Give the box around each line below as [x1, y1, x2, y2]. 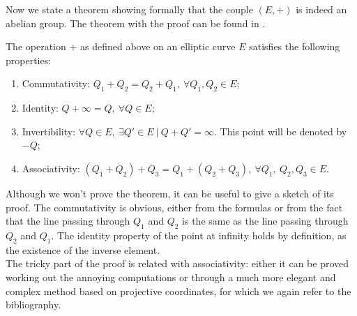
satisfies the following [249, 39, 340, 54]
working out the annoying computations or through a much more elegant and [6, 269, 336, 284]
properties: [6, 52, 52, 67]
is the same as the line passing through [182, 213, 349, 228]
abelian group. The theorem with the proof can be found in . [6, 15, 266, 30]
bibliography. [6, 297, 61, 312]
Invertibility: [22, 123, 76, 138]
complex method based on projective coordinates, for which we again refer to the [6, 283, 351, 298]
